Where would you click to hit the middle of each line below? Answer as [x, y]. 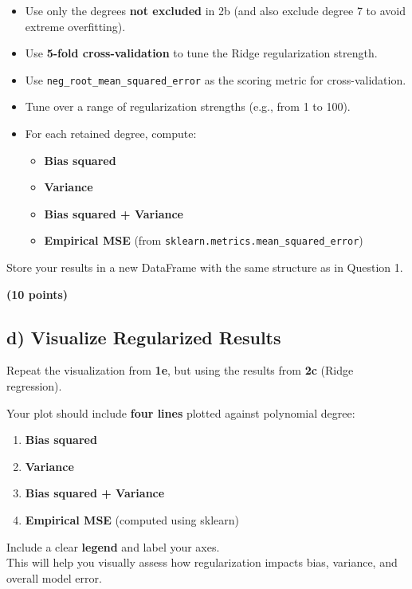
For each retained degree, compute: [111, 134]
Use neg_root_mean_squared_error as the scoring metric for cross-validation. [216, 79]
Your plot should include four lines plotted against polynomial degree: [181, 412]
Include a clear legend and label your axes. [113, 546]
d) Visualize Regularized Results [144, 337]
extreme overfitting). [75, 26]
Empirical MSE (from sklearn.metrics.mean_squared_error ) [204, 240]
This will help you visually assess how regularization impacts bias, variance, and [202, 562]
